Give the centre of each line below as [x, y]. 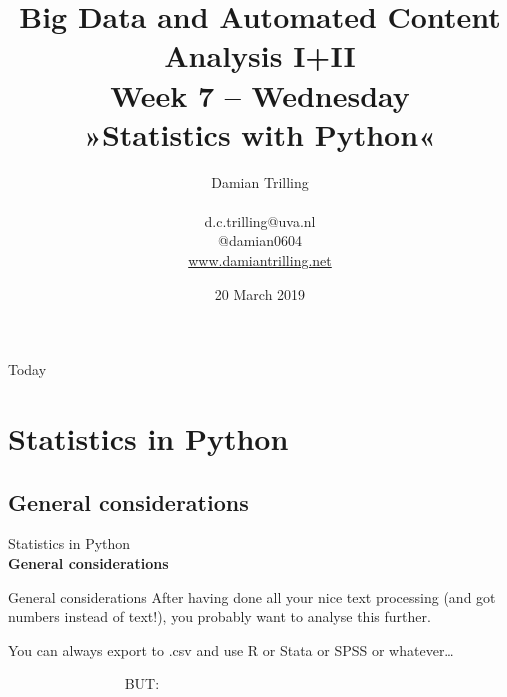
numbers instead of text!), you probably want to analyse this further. [219, 616]
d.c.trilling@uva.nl [260, 220]
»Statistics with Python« [260, 133]
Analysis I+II [260, 55]
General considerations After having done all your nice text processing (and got [252, 596]
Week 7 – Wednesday [260, 94]
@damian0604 [259, 240]
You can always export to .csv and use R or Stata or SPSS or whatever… [231, 649]
